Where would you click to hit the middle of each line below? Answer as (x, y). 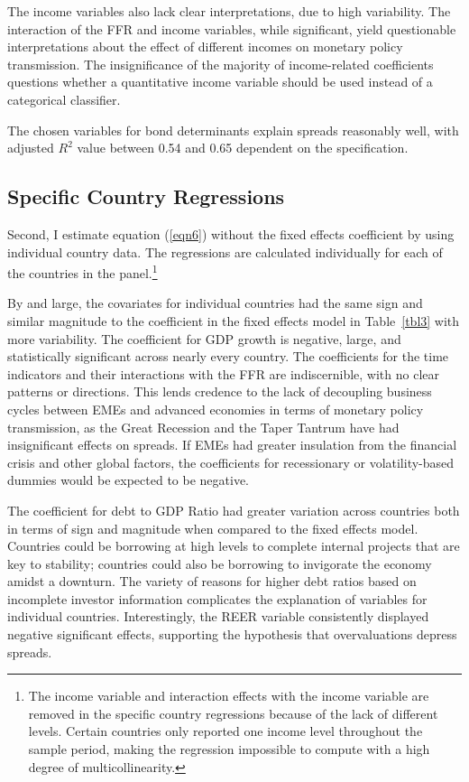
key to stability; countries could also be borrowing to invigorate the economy (220, 563)
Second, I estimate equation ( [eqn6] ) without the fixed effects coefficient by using (231, 233)
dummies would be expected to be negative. (129, 480)
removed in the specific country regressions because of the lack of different (233, 713)
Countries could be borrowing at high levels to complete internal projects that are (234, 546)
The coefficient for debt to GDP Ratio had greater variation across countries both (234, 510)
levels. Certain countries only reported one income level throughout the (225, 731)
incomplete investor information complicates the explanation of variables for (217, 598)
